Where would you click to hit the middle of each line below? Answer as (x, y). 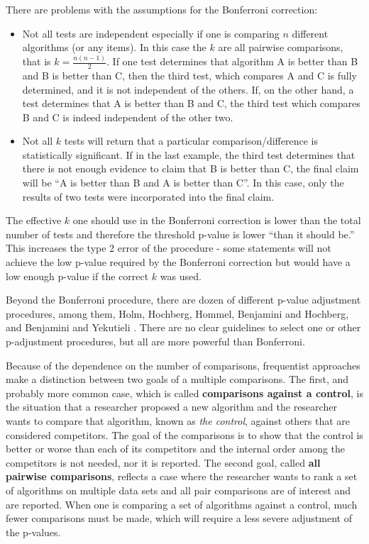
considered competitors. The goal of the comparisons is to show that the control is (184, 434)
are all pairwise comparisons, (281, 47)
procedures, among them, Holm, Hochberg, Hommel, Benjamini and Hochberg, (177, 313)
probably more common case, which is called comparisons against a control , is (185, 393)
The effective (34, 220)
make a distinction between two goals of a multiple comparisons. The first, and (177, 379)
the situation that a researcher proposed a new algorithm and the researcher (171, 407)
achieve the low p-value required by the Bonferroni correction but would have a (178, 262)
